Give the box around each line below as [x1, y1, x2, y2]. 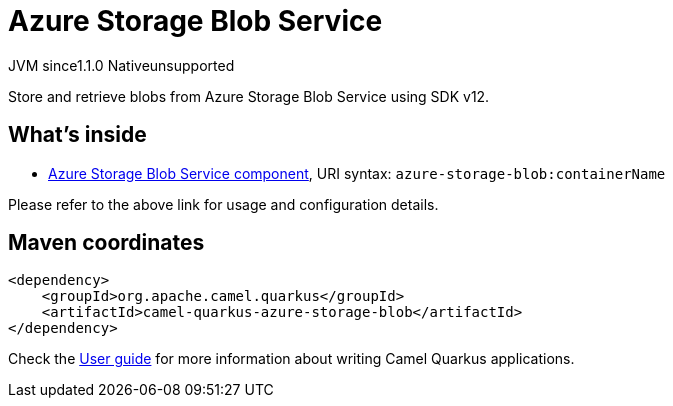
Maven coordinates [8, 230, 205, 256]
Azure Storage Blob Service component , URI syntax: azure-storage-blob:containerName [48, 164, 666, 182]
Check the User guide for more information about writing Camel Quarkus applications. [8, 350, 575, 368]
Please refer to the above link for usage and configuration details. [8, 195, 439, 213]
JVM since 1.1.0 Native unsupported [8, 56, 235, 74]
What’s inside [8, 122, 147, 148]
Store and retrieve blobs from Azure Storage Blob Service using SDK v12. [8, 87, 490, 105]
